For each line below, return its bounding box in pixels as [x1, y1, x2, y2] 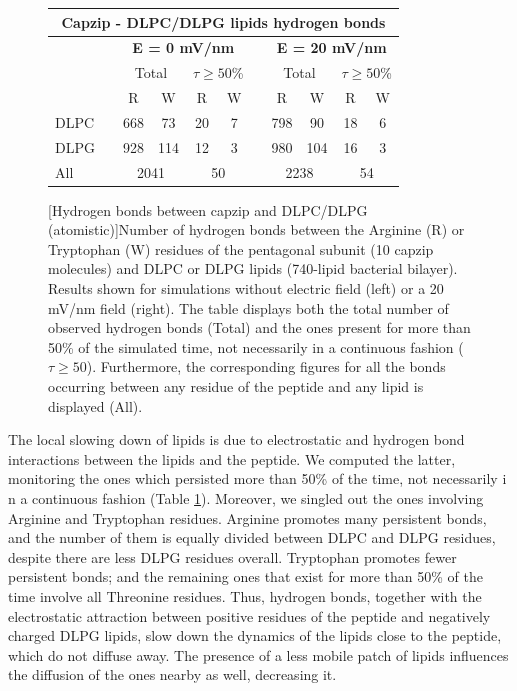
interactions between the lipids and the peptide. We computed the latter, [8, 448, 456, 469]
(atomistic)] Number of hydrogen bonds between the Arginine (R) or [48, 219, 465, 240]
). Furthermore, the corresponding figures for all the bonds [86, 356, 446, 377]
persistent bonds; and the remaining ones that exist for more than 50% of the [8, 566, 483, 587]
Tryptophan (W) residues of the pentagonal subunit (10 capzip [48, 238, 434, 259]
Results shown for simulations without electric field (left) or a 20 [48, 278, 444, 299]
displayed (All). [48, 395, 143, 416]
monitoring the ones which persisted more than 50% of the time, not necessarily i [8, 468, 507, 489]
